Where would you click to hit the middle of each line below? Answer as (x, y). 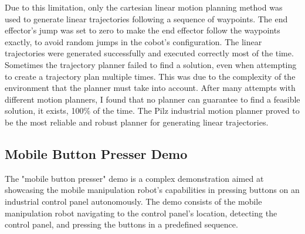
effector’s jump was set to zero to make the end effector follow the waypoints (143, 30)
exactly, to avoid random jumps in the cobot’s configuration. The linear (133, 41)
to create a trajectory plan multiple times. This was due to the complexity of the (150, 76)
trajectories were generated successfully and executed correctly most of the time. (149, 53)
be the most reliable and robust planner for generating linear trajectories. (137, 122)
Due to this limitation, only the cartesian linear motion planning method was (144, 7)
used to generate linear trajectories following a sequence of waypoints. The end (146, 18)
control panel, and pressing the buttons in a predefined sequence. (121, 224)
